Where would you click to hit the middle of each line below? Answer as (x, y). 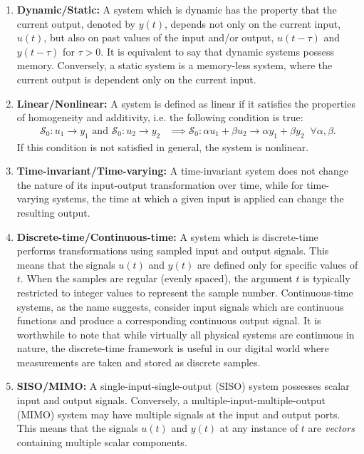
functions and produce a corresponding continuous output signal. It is (169, 320)
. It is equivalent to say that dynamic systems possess (218, 51)
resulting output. (53, 212)
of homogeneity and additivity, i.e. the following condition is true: (160, 117)
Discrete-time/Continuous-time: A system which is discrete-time (167, 236)
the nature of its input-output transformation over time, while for (160, 184)
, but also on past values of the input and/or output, (159, 37)
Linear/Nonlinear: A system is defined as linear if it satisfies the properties (186, 103)
